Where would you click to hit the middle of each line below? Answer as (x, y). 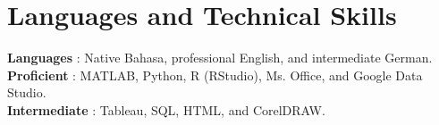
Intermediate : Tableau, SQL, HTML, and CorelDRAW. (166, 109)
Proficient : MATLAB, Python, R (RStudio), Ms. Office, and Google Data (215, 75)
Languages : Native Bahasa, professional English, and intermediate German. (220, 58)
